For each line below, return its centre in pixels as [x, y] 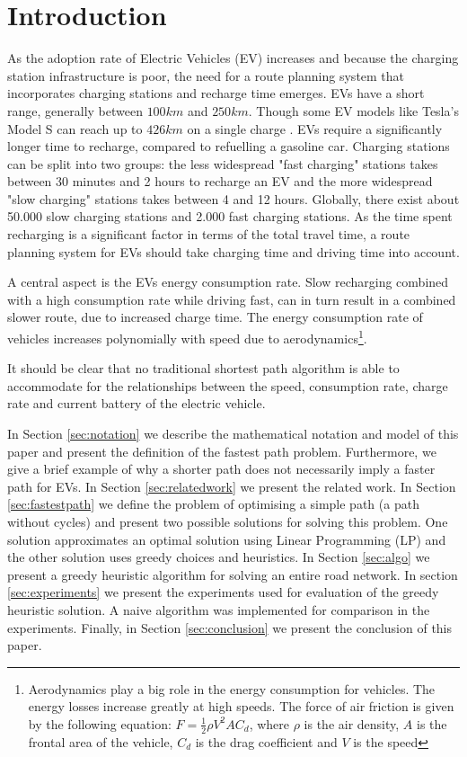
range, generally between [75, 110]
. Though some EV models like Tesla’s [353, 110]
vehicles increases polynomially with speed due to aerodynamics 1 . [187, 337]
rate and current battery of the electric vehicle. [137, 403]
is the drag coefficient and [266, 741]
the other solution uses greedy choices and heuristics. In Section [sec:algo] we [219, 557]
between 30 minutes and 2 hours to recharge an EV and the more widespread [220, 181]
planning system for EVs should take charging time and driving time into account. [233, 251]
